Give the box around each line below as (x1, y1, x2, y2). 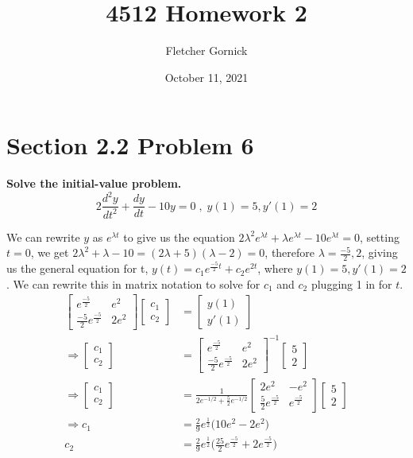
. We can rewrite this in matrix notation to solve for (6, 275, 261, 292)
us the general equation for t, (6, 260, 149, 277)
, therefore (264, 244, 315, 261)
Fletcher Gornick (165, 42, 248, 59)
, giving (361, 244, 398, 261)
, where (257, 260, 293, 277)
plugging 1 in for (311, 275, 392, 292)
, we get (30, 244, 69, 261)
